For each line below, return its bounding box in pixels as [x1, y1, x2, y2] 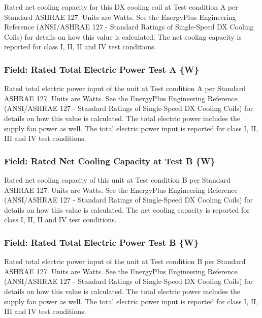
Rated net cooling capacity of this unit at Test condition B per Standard [4, 174, 231, 185]
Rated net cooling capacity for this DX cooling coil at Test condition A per [4, 2, 238, 12]
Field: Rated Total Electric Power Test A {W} [4, 63, 199, 75]
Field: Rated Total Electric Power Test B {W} [4, 236, 199, 248]
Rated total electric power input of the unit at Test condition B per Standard [4, 256, 246, 267]
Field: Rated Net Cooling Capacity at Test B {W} [4, 154, 215, 167]
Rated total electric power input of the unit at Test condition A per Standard [4, 83, 246, 94]
